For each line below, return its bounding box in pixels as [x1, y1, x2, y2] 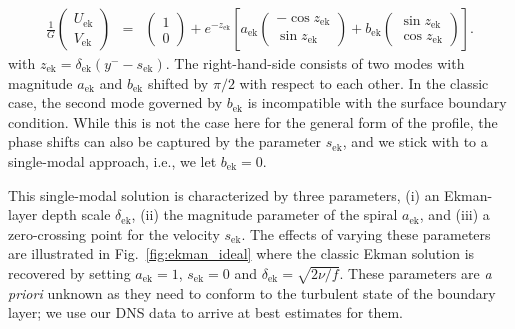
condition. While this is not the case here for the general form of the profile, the [8, 111, 498, 132]
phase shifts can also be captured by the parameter [8, 131, 322, 152]
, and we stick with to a [342, 131, 488, 152]
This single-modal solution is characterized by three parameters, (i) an [8, 184, 440, 205]
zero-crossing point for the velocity [8, 223, 220, 244]
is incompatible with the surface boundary [247, 92, 507, 113]
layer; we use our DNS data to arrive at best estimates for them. [8, 302, 403, 323]
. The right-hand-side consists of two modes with [165, 53, 465, 74]
